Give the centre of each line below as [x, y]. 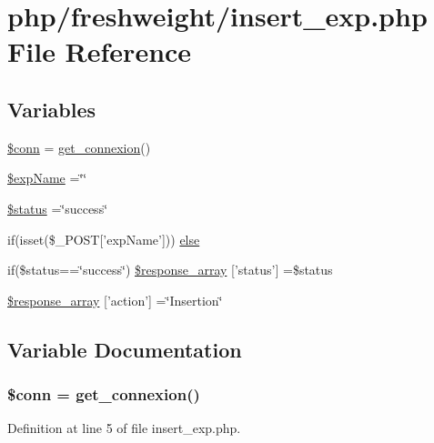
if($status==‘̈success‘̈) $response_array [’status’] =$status [170, 270]
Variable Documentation [125, 349]
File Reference [100, 51]
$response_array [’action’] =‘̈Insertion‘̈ [115, 300]
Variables [52, 109]
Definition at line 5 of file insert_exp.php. [124, 428]
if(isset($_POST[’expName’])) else [104, 239]
